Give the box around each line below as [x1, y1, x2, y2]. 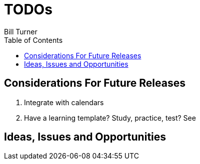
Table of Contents [4, 35, 63, 44]
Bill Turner [4, 27, 37, 36]
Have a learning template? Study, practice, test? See [24, 113, 196, 122]
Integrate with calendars [24, 98, 104, 107]
